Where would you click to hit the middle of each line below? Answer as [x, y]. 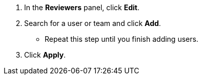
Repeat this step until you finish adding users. [122, 39]
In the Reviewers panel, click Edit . [82, 7]
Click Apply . [45, 55]
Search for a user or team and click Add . [93, 23]
